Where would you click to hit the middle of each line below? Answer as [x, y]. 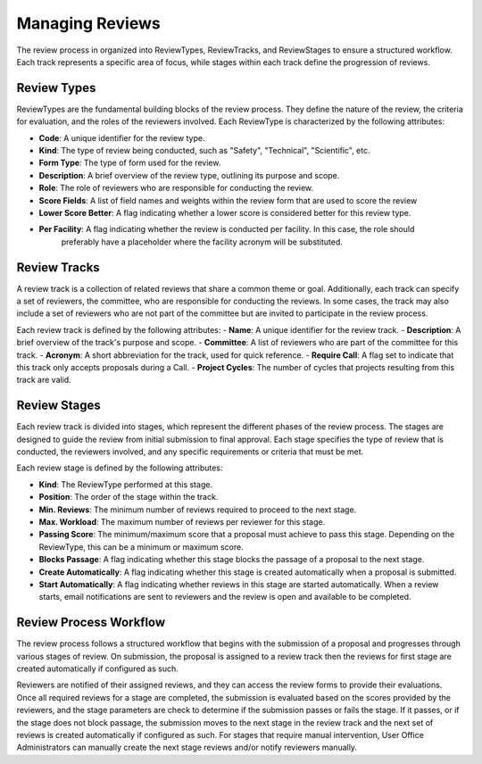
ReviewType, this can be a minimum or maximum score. [141, 547]
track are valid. [44, 380]
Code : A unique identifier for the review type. [122, 137]
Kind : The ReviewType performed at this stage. [126, 484]
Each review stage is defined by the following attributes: [120, 468]
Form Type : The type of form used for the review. [130, 163]
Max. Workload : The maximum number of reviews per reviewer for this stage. [182, 522]
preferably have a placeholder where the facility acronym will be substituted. [202, 242]
